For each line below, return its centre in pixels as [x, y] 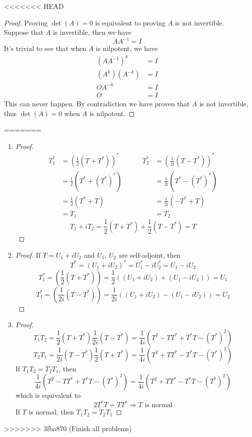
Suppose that [24, 32]
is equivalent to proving [130, 22]
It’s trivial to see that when [45, 48]
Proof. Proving [26, 22]
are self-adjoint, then [149, 255]
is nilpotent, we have [127, 48]
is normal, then [51, 412]
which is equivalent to [48, 395]
